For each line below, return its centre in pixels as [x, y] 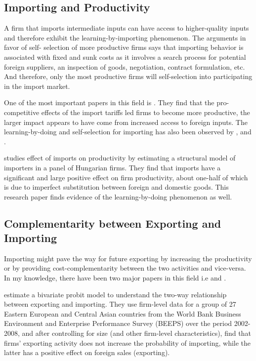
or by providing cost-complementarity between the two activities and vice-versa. [125, 268]
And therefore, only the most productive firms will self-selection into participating [128, 76]
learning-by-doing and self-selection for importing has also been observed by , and [128, 132]
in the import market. [37, 86]
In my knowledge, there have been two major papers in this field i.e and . [115, 278]
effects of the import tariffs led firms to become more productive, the [146, 112]
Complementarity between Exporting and [113, 223]
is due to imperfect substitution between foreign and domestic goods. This [116, 187]
